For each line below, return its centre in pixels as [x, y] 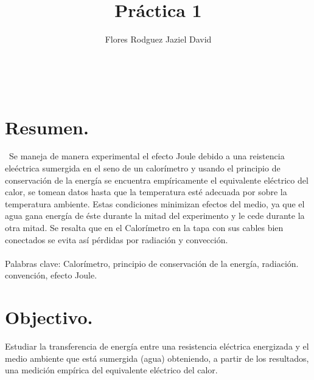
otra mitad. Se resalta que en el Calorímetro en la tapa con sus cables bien [144, 227]
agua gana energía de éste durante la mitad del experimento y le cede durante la [155, 216]
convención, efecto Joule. [51, 275]
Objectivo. [49, 317]
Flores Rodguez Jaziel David [158, 39]
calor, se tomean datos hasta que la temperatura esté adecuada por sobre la [146, 192]
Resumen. [47, 127]
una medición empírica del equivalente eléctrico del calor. [111, 370]
